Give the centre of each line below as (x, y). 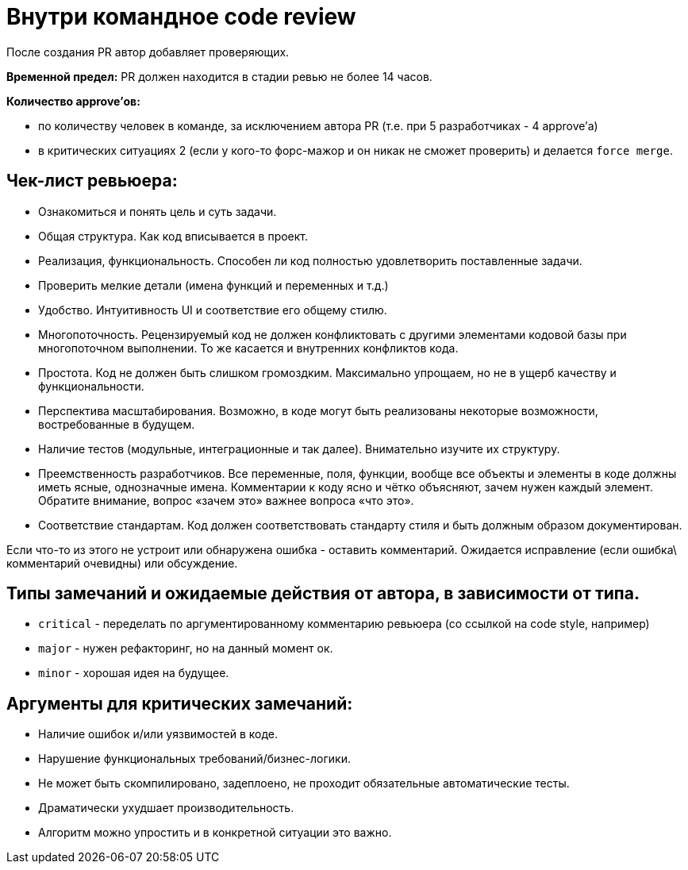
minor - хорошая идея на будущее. (134, 673)
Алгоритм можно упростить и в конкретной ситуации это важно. (215, 833)
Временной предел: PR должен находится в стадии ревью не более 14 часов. (219, 76)
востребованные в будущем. (117, 424)
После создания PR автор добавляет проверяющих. (148, 52)
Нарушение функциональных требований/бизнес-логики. (194, 759)
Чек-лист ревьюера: (92, 181)
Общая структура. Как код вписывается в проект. (173, 236)
